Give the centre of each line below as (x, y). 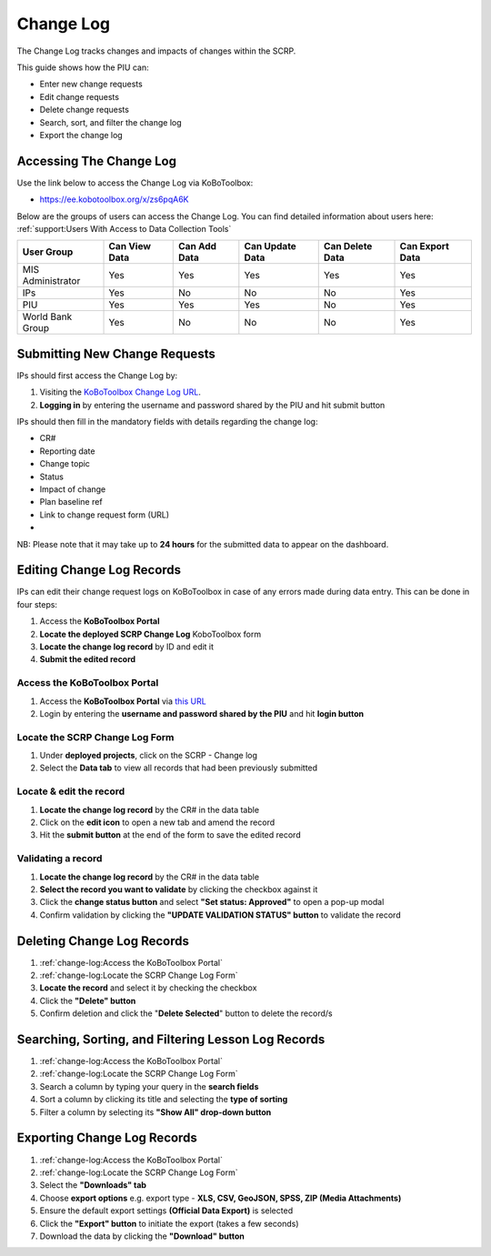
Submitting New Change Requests (116, 353)
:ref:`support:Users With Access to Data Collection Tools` (124, 228)
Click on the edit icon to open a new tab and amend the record (157, 822)
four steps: (37, 604)
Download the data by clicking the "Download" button (142, 1236)
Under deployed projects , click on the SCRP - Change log (149, 756)
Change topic (65, 464)
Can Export (425, 246)
